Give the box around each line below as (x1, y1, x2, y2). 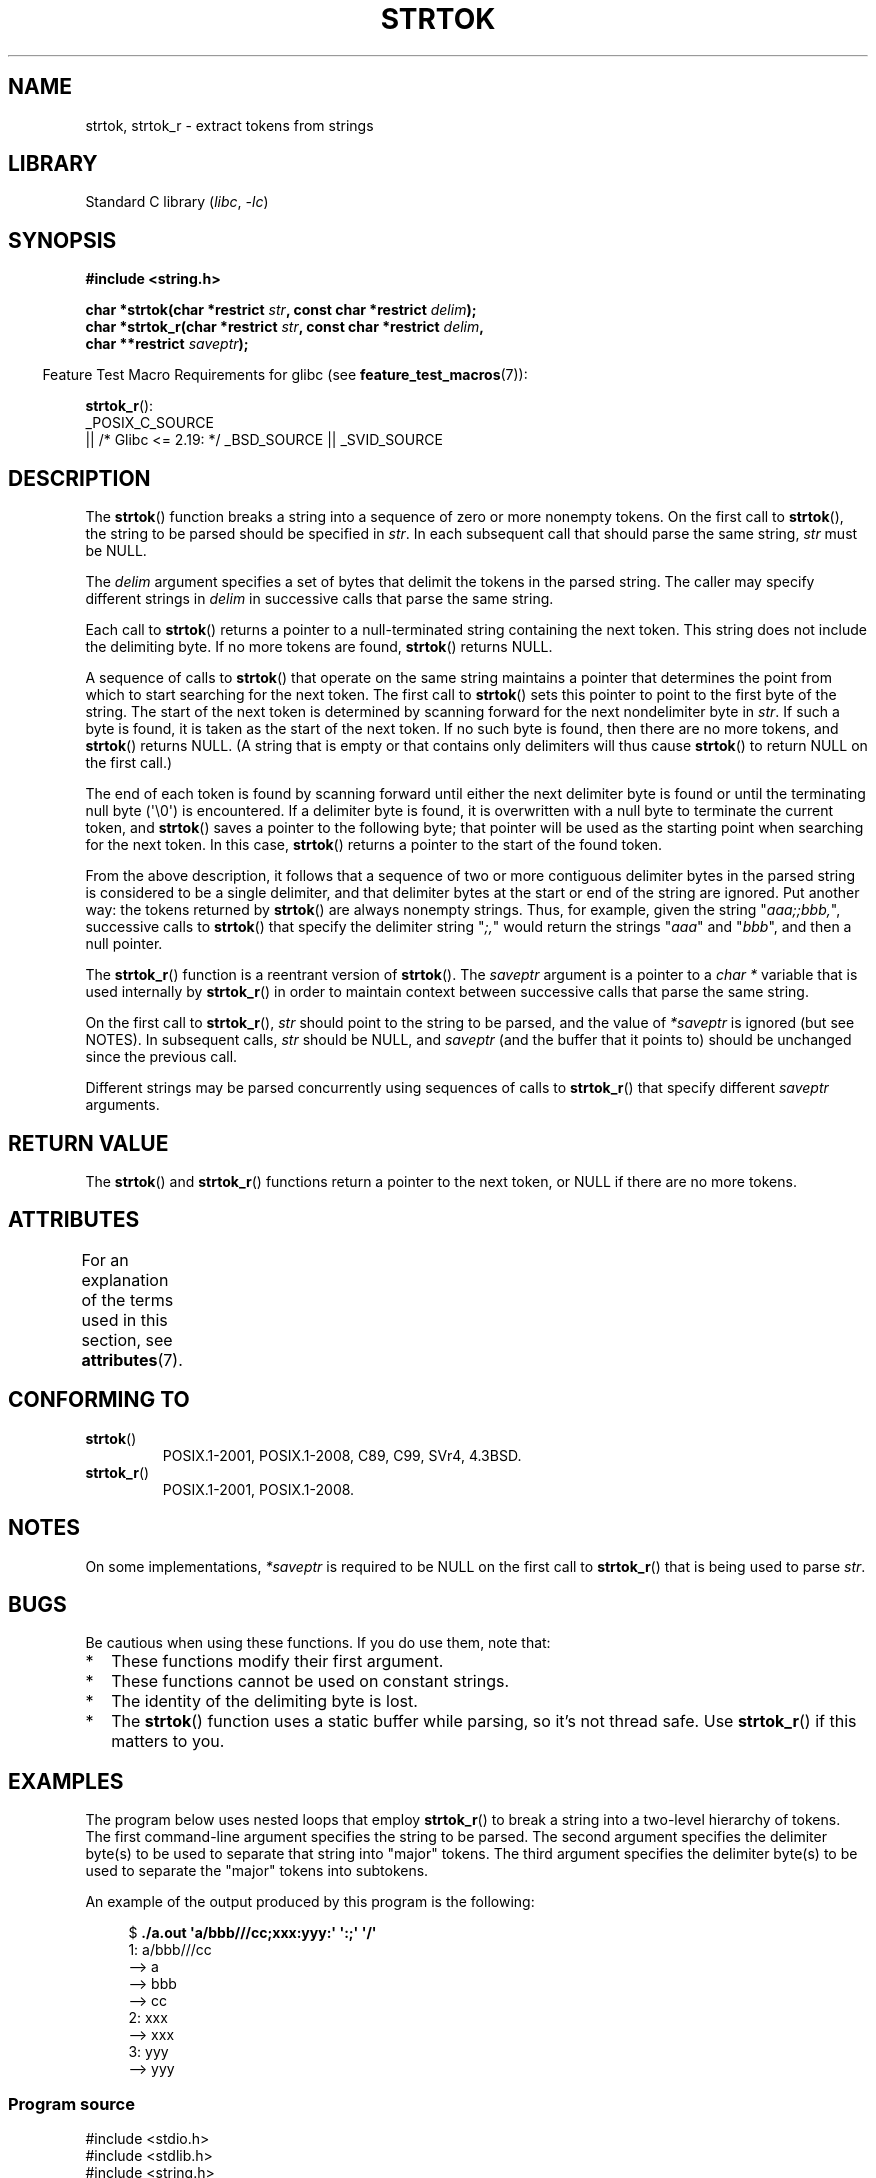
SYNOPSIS (8, 227, 117, 253)
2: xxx (128, 2009, 168, 2027)
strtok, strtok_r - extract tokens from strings (85, 116, 374, 134)
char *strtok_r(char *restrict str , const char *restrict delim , (85, 318, 484, 336)
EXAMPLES (8, 1768, 124, 1794)
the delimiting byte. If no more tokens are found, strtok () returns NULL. (85, 638, 553, 656)
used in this (81, 1309, 168, 1330)
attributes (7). (81, 1349, 183, 1370)
